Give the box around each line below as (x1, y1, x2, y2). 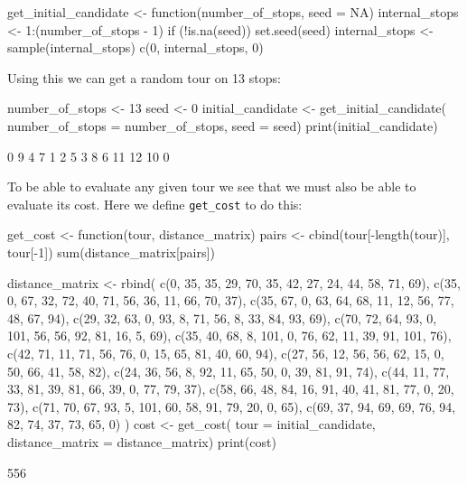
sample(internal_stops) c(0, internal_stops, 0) (7, 38, 264, 57)
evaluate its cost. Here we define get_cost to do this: (7, 194, 303, 213)
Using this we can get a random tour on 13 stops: (7, 68, 281, 87)
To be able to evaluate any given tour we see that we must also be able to (7, 177, 416, 196)
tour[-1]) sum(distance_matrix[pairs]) (7, 243, 215, 261)
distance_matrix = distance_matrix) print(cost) (7, 432, 276, 451)
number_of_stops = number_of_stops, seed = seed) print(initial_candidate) (7, 116, 438, 135)
